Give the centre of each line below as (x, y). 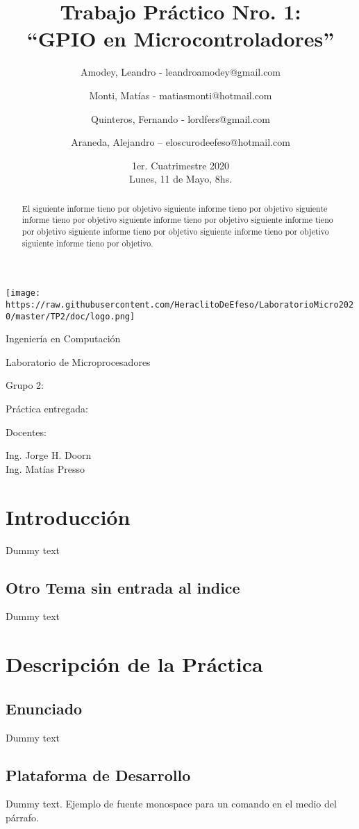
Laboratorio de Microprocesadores (78, 361)
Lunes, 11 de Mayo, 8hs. (181, 179)
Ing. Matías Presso (45, 468)
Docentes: (26, 432)
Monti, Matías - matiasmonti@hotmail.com (181, 95)
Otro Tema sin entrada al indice (123, 587)
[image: (23, 293)
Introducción (68, 516)
